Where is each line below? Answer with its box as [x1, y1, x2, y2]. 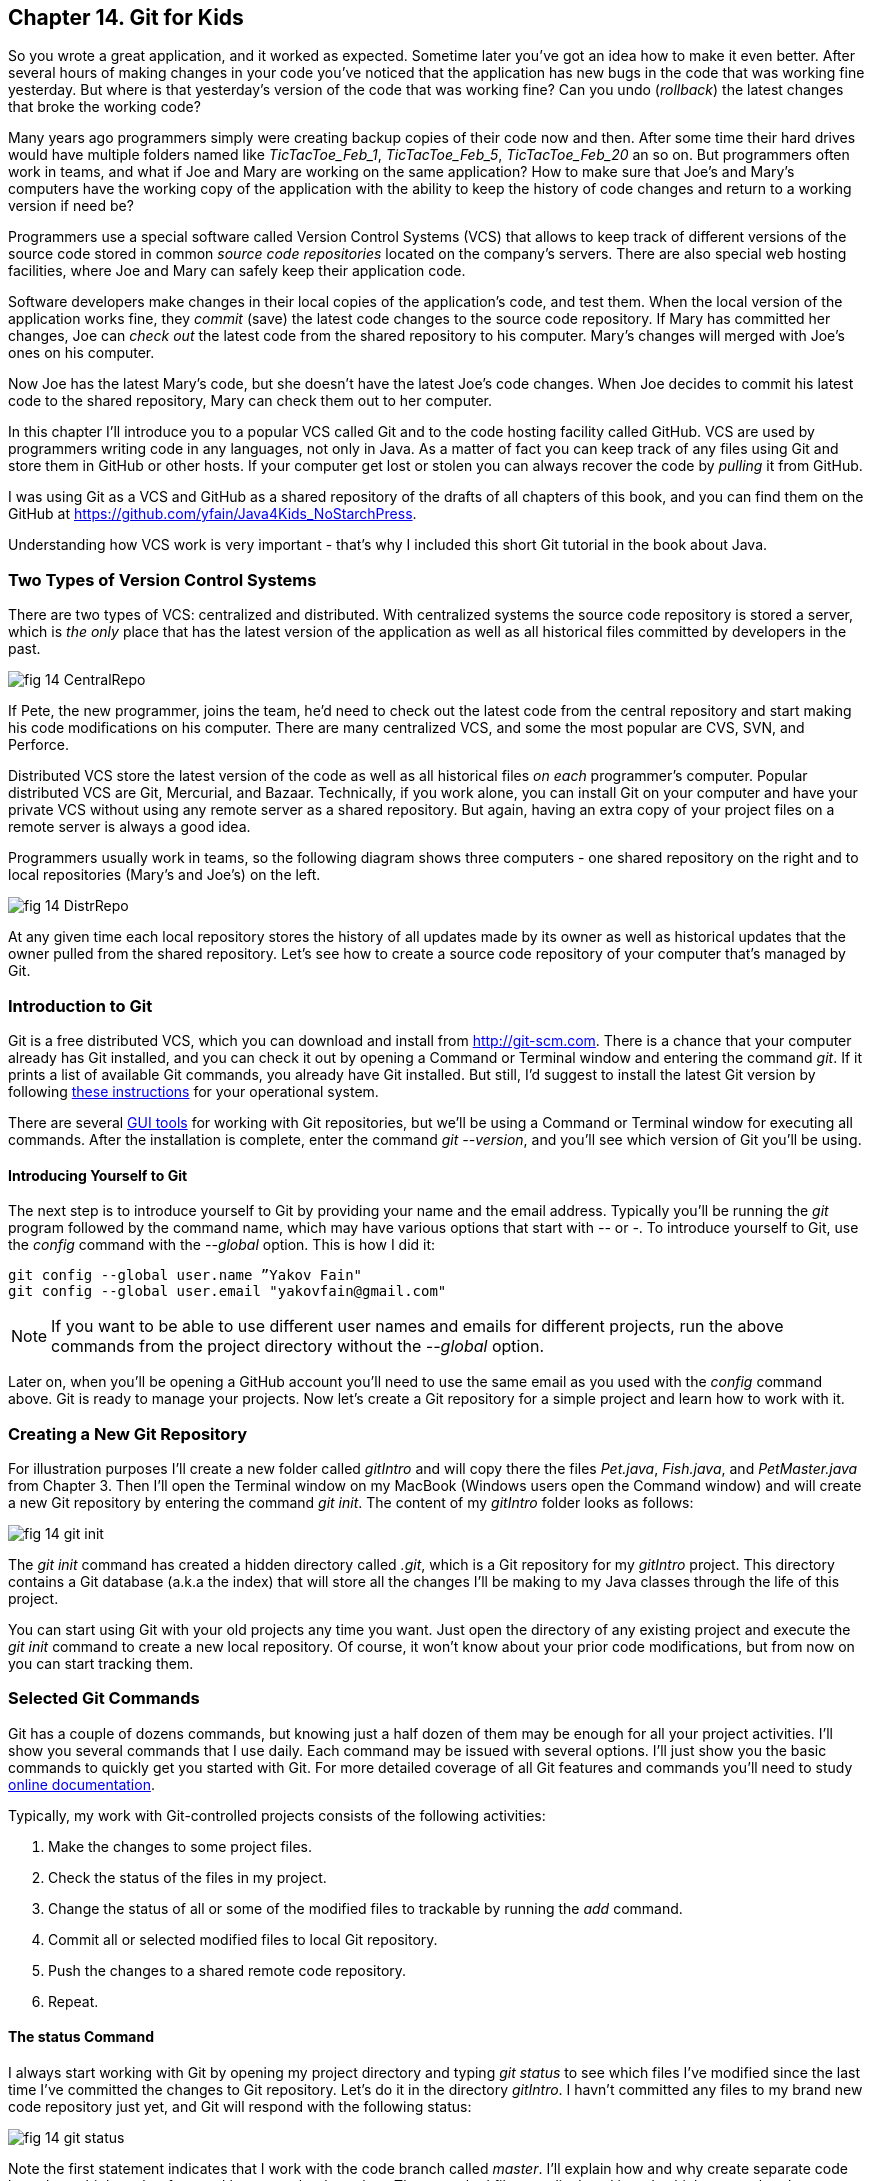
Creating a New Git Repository [8, 1423, 248, 1444]
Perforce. [8, 736, 69, 754]
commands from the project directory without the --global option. [51, 1336, 545, 1357]
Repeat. [48, 1992, 99, 2010]
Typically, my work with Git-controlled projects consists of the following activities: [8, 1806, 546, 1824]
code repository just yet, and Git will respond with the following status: [8, 2097, 472, 2115]
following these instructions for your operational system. [8, 1082, 379, 1100]
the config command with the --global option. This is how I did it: [8, 1236, 436, 1254]
